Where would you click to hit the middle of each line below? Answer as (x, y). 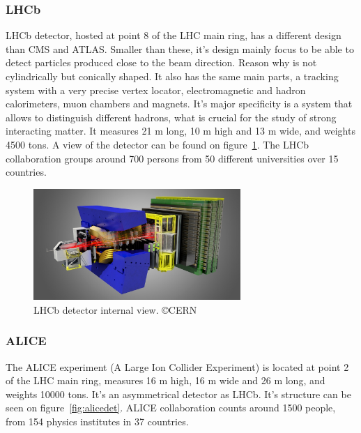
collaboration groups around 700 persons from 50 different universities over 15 (172, 158)
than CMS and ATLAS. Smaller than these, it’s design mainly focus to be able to (180, 48)
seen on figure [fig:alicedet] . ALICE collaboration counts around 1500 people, (171, 408)
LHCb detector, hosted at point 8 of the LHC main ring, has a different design (174, 35)
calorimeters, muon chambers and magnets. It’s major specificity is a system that (179, 104)
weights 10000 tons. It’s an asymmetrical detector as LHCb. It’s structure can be (178, 394)
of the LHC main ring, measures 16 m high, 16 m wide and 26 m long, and (166, 380)
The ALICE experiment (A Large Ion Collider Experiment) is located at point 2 (177, 366)
